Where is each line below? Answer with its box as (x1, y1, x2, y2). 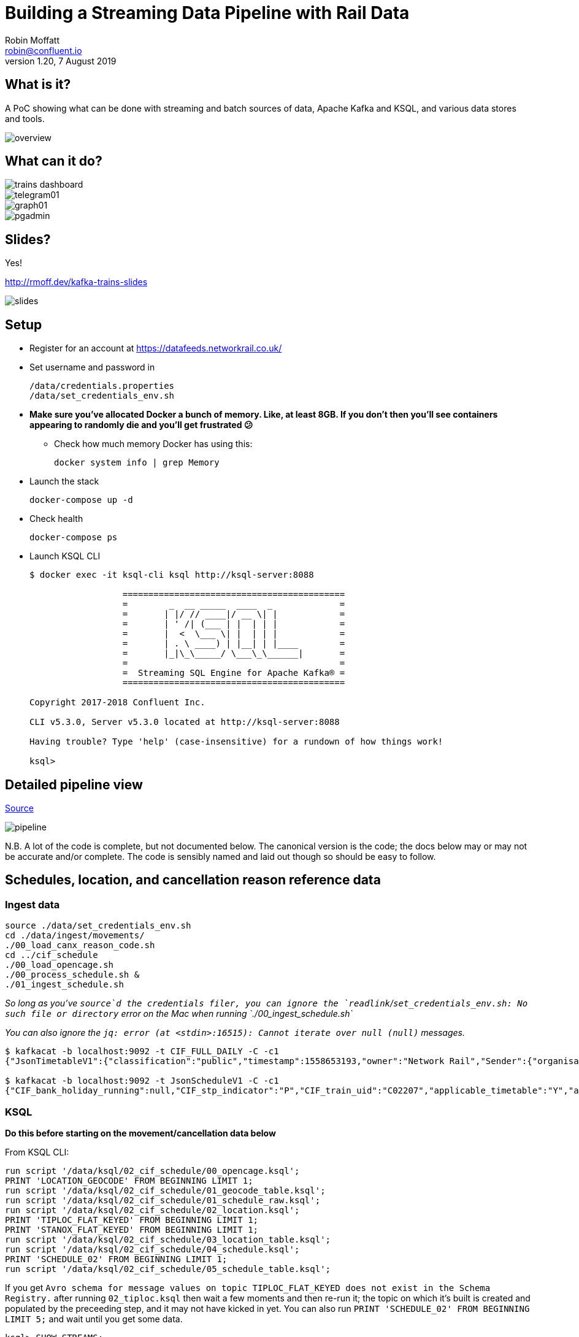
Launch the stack (29, 476, 99, 487)
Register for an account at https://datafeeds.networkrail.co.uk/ (29, 343, 282, 354)
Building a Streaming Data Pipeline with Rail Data (5, 2, 410, 23)
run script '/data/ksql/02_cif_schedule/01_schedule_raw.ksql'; (5, 1195, 321, 1205)
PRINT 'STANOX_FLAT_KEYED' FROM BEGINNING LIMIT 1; (5, 1224, 259, 1235)
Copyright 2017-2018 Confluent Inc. (29, 697, 205, 708)
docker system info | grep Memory (54, 458, 220, 468)
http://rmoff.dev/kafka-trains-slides (5, 277, 148, 288)
